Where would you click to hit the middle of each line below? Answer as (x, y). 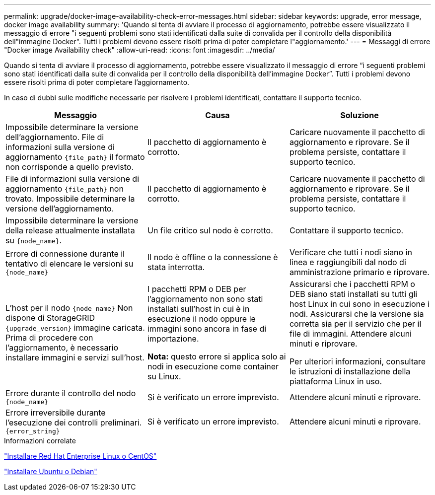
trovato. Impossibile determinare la (70, 199)
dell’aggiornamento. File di (55, 137)
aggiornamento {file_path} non (65, 189)
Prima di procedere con (49, 338)
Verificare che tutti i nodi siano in (351, 252)
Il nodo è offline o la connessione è (213, 257)
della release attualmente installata (70, 230)
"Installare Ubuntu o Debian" (51, 471)
